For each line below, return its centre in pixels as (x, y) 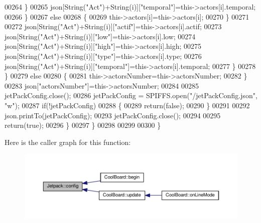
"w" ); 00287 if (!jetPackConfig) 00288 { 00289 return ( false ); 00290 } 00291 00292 (127, 105)
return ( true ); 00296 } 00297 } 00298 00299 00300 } (83, 125)
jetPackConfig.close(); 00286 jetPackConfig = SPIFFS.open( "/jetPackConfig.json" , (131, 95)
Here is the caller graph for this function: (68, 142)
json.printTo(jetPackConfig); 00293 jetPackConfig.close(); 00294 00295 (113, 115)
